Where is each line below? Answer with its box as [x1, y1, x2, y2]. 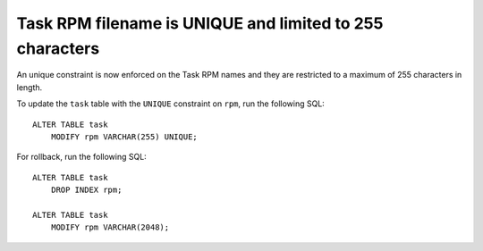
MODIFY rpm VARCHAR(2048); [50, 222, 170, 232]
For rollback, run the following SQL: [16, 152, 147, 163]
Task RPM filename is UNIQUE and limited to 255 [16, 13, 384, 33]
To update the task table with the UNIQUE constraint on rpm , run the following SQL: [16, 98, 326, 109]
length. [16, 81, 43, 93]
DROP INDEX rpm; [50, 185, 123, 196]
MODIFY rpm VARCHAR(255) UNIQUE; [50, 131, 199, 142]
